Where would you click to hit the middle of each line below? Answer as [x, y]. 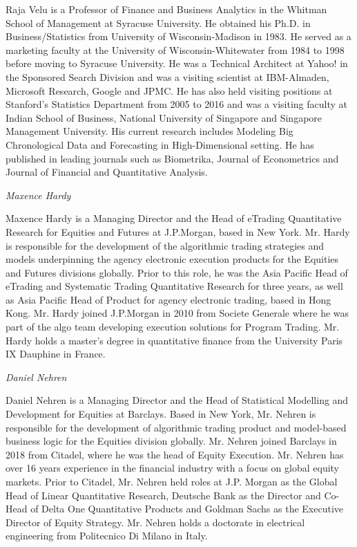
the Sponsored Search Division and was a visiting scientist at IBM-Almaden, [167, 76]
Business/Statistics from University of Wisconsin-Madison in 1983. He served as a [178, 36]
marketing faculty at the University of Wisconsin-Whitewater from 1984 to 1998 [175, 49]
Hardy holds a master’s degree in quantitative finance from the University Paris [174, 340]
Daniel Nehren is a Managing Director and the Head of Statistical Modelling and [177, 400]
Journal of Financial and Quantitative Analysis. [107, 172]
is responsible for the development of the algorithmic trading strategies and [165, 245]
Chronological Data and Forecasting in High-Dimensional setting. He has [160, 144]
